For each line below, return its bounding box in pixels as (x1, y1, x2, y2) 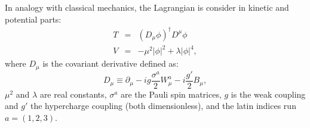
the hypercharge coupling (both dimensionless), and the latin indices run (30, 99, 296, 112)
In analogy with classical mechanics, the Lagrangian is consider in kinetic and (5, 1, 289, 13)
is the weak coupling (231, 88, 306, 100)
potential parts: (5, 13, 62, 25)
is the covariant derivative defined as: (42, 57, 179, 70)
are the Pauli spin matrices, (121, 88, 222, 100)
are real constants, (39, 88, 107, 100)
